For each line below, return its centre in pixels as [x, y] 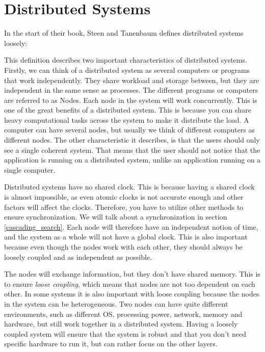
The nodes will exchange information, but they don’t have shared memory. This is [132, 274]
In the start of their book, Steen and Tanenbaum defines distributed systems [124, 33]
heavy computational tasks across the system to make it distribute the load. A [127, 119]
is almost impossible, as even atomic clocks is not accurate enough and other [124, 197]
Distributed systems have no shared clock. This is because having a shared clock [129, 187]
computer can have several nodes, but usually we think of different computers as [130, 130]
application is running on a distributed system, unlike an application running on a [132, 160]
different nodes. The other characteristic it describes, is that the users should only [132, 140]
